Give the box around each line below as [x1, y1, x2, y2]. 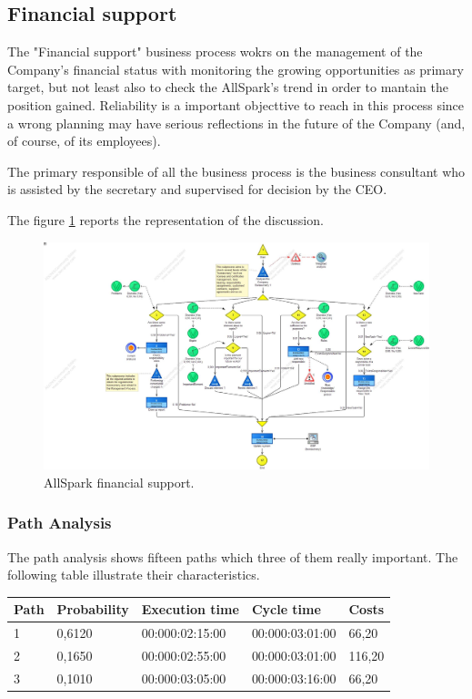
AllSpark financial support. [44, 472, 195, 491]
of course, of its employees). [7, 131, 161, 150]
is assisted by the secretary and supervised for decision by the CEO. [7, 180, 387, 199]
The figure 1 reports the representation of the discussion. [7, 210, 324, 229]
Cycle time [251, 600, 321, 619]
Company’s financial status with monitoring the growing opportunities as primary [7, 59, 464, 78]
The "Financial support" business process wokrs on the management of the [7, 42, 423, 61]
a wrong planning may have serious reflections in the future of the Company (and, [7, 113, 466, 132]
